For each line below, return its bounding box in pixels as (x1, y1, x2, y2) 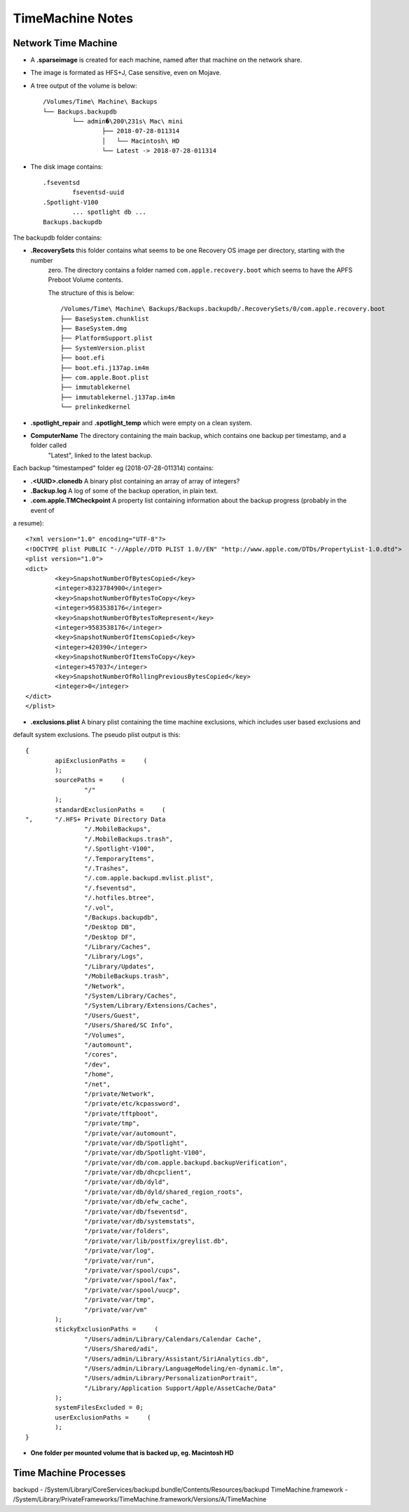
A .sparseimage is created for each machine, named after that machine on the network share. (30, 56, 303, 64)
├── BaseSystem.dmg (60, 324, 127, 333)
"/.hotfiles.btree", (84, 894, 155, 902)
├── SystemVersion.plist (60, 344, 146, 352)
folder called (30, 441, 67, 450)
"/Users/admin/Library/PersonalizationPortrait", (84, 1374, 258, 1382)
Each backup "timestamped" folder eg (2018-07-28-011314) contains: (13, 464, 214, 472)
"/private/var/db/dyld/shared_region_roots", (84, 1188, 244, 1196)
